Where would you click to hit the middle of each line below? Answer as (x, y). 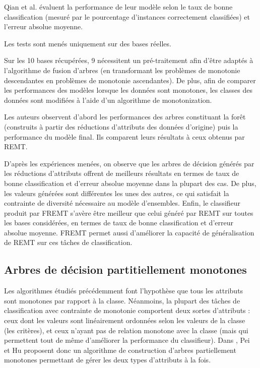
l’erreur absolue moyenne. (44, 26)
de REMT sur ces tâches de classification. (68, 242)
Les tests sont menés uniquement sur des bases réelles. (88, 43)
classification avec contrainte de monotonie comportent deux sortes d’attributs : (127, 310)
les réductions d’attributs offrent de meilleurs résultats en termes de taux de (122, 173)
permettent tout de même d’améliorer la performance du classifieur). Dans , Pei (127, 340)
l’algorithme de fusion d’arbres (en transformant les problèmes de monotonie (122, 70)
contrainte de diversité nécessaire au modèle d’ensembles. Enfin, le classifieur (122, 203)
